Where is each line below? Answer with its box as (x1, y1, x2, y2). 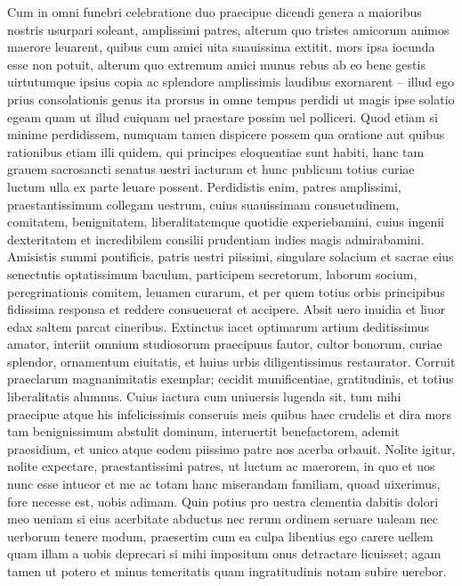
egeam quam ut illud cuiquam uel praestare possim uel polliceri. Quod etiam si (7, 107, 438, 126)
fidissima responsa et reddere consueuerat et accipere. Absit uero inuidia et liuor (7, 300, 446, 318)
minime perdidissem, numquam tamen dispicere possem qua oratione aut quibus (7, 125, 445, 144)
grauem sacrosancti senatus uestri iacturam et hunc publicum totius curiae (7, 160, 415, 178)
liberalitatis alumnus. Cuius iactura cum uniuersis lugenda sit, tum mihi (7, 387, 401, 406)
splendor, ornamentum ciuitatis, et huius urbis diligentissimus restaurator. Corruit (7, 351, 456, 370)
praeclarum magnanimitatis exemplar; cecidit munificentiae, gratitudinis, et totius (7, 369, 454, 388)
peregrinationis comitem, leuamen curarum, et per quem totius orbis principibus (7, 282, 445, 301)
